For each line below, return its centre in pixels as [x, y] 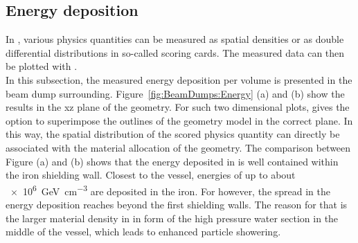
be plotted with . [42, 66]
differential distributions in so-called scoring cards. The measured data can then [175, 52]
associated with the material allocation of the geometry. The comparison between [178, 147]
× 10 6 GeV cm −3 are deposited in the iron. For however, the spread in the [170, 190]
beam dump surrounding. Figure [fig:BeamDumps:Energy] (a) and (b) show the [175, 93]
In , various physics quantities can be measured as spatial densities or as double [175, 39]
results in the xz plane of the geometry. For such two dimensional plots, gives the [178, 107]
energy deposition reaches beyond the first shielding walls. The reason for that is [177, 204]
